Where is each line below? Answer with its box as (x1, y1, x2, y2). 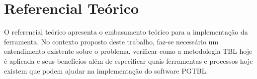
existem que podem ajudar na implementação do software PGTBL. (4, 65, 208, 76)
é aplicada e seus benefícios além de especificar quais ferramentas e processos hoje (4, 55, 253, 66)
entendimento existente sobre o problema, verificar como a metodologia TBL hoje (4, 46, 253, 56)
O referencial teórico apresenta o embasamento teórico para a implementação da (4, 27, 248, 37)
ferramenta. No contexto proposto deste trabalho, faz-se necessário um (4, 36, 219, 46)
